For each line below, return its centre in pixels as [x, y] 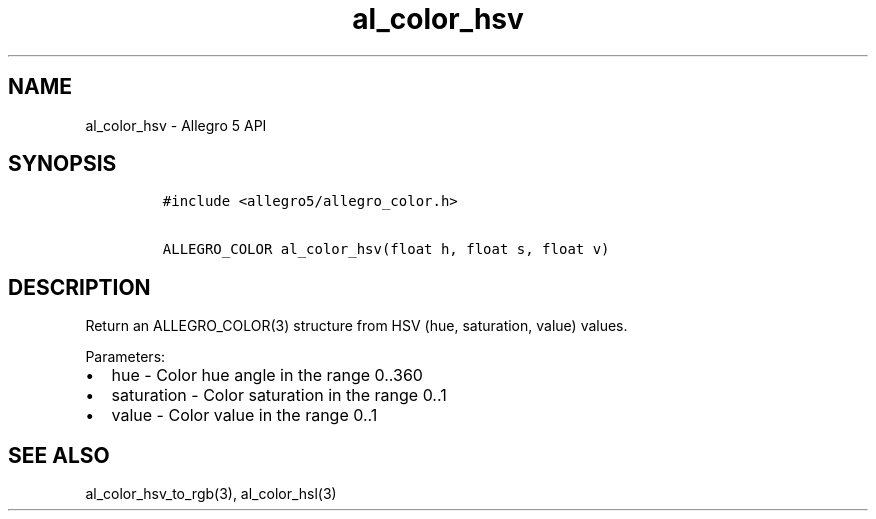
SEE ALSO [59, 455]
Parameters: [125, 357]
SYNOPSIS [62, 164]
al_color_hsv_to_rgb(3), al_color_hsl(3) [211, 494]
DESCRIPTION [79, 287]
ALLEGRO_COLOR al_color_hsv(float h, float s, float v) [386, 249]
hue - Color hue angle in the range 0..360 [267, 375]
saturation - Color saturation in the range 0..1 [279, 395]
